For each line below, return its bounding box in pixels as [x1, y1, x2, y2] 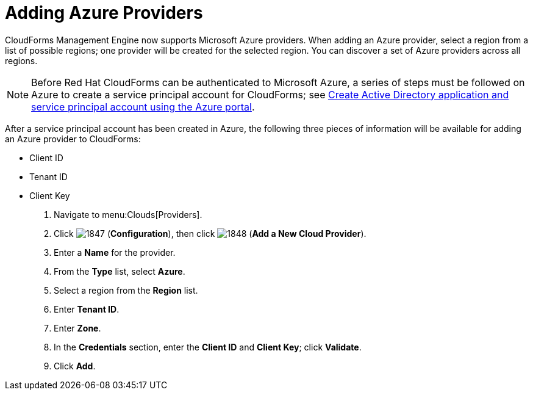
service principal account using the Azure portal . [31, 100, 255, 113]
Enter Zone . [54, 322, 101, 333]
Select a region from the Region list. [54, 284, 198, 295]
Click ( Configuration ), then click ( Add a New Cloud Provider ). [54, 228, 367, 239]
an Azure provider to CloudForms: [5, 133, 141, 144]
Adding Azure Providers [5, 2, 203, 23]
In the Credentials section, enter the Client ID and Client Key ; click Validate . [54, 341, 362, 352]
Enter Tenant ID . [54, 303, 120, 314]
